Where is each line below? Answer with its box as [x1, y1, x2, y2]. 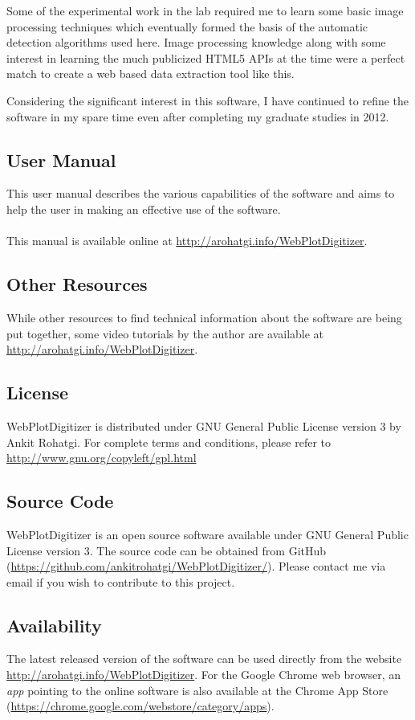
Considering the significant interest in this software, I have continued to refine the [6, 92, 409, 108]
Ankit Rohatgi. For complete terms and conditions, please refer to [6, 433, 332, 450]
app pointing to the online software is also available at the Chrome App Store [6, 681, 389, 698]
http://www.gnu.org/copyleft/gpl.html [6, 449, 197, 466]
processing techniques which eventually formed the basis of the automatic [6, 18, 368, 35]
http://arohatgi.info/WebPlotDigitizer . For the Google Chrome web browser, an [6, 666, 401, 683]
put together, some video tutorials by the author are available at [6, 325, 324, 342]
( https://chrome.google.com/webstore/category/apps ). [6, 697, 275, 714]
